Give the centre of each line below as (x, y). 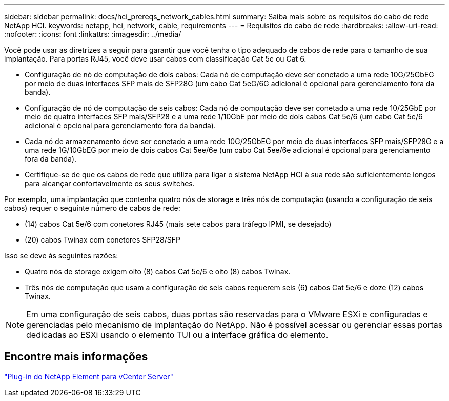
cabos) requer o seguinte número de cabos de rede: (92, 208)
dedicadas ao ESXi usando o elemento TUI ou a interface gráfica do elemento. (177, 335)
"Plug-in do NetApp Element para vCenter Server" (89, 376)
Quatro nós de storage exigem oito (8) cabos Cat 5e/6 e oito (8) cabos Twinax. (158, 272)
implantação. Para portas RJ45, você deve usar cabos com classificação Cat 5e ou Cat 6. (155, 59)
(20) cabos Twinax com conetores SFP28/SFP (103, 240)
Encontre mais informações (76, 357)
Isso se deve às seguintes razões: (61, 256)
